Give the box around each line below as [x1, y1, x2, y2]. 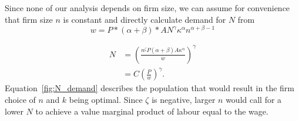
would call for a [226, 93, 282, 105]
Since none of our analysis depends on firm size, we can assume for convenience [5, 2, 290, 13]
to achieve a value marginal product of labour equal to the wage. [35, 105, 268, 117]
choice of [5, 93, 36, 105]
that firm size [5, 13, 53, 25]
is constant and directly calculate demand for [63, 13, 226, 25]
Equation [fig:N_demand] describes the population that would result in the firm [5, 82, 294, 94]
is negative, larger [152, 93, 216, 105]
